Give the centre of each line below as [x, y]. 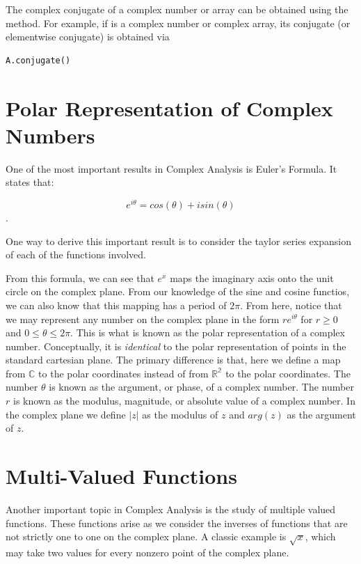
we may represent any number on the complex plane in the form [143, 319]
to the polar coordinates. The [288, 373]
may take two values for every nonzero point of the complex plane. [147, 552]
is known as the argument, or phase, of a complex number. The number [201, 387]
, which [320, 536]
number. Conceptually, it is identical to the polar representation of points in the [176, 346]
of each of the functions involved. [76, 254]
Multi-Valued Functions [121, 476]
